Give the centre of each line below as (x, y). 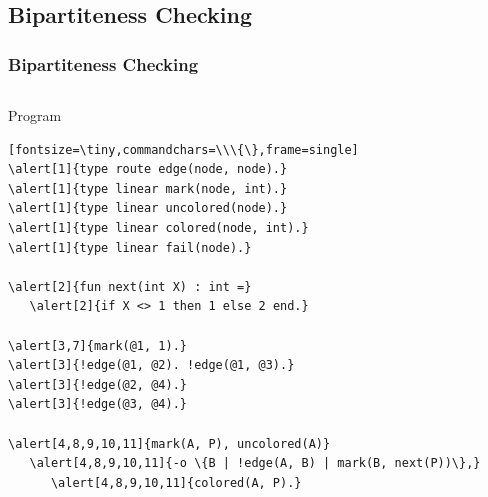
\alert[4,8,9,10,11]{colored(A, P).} (176, 482)
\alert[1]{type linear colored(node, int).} (158, 227)
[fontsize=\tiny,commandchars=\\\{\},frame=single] (183, 149)
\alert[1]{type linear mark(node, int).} (148, 188)
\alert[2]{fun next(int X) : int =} (130, 286)
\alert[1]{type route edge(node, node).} (148, 169)
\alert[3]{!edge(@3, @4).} (97, 404)
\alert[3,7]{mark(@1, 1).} (97, 345)
